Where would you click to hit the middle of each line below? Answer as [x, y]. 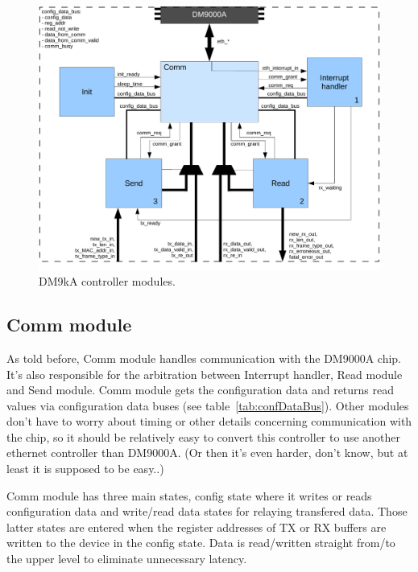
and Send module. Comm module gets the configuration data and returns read [201, 390]
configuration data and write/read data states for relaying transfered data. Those [207, 511]
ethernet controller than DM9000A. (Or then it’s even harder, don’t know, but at [207, 453]
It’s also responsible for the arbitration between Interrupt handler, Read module [205, 374]
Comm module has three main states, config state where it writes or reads [189, 495]
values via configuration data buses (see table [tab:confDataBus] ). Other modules [208, 405]
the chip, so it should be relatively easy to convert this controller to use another [204, 436]
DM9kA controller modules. [107, 281]
